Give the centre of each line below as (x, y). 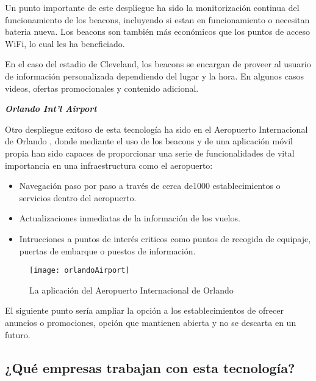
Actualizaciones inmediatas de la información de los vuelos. (130, 218)
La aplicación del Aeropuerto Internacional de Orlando (131, 290)
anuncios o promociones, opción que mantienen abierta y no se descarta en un (151, 322)
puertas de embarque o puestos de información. (107, 250)
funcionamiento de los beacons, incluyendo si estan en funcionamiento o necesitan (157, 19)
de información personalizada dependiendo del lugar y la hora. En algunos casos (154, 76)
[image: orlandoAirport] (80, 271)
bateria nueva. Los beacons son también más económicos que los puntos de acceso (158, 31)
